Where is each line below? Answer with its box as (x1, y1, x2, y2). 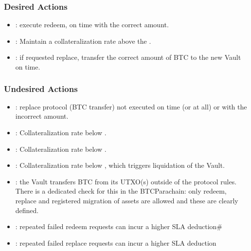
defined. (15, 205, 39, 215)
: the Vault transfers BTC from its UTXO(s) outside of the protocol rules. (15, 176, 237, 186)
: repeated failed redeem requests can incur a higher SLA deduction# (15, 221, 223, 232)
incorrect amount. (15, 111, 69, 121)
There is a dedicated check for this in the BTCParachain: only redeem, (15, 186, 227, 196)
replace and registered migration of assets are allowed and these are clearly (15, 195, 238, 205)
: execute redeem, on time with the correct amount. (15, 19, 169, 30)
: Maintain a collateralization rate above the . (15, 36, 151, 46)
